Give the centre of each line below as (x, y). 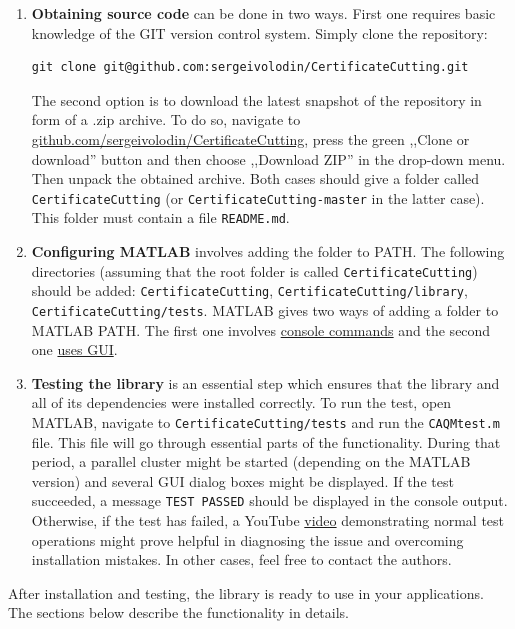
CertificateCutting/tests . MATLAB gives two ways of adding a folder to (265, 309)
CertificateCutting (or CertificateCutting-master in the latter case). (258, 197)
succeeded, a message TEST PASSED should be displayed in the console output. (269, 500)
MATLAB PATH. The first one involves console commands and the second (261, 329)
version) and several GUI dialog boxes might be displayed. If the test (242, 480)
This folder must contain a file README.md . (160, 217)
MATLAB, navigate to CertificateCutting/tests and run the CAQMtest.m (266, 422)
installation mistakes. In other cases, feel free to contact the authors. (241, 559)
